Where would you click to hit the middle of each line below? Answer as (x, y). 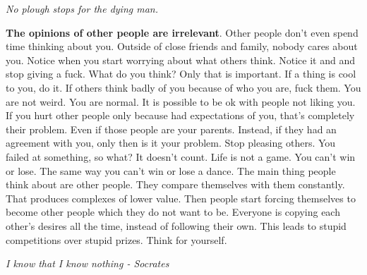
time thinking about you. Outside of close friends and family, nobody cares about (182, 46)
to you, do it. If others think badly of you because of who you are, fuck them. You (183, 87)
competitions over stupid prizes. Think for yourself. (116, 239)
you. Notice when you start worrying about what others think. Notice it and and (181, 60)
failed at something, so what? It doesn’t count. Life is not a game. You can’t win (181, 156)
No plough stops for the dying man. (82, 8)
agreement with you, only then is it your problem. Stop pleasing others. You (171, 143)
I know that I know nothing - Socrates (88, 263)
